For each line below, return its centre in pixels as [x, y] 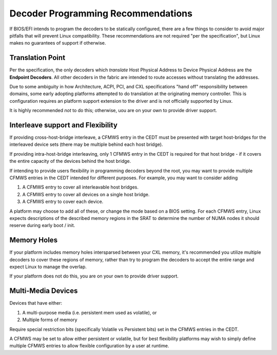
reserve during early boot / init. [42, 226]
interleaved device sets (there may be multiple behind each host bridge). [86, 144]
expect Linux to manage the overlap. [48, 267]
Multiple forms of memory [50, 320]
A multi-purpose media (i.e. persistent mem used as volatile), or [90, 312]
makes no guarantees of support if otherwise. [58, 43]
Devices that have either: [36, 303]
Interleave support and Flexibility [64, 125]
